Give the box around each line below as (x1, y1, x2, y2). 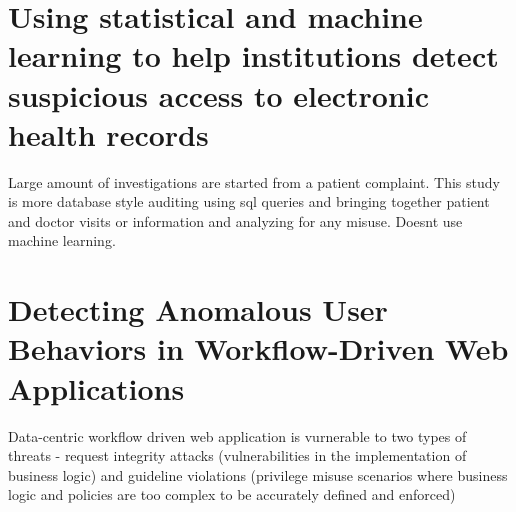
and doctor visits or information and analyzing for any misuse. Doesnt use (8, 210, 463, 231)
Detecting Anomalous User (8, 289, 388, 330)
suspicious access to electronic (8, 74, 430, 115)
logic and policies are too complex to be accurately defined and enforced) (8, 484, 456, 505)
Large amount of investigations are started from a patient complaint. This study (8, 171, 500, 192)
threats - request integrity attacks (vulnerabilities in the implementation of (8, 445, 467, 466)
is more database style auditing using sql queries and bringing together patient (8, 191, 490, 212)
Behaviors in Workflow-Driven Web (8, 328, 509, 369)
